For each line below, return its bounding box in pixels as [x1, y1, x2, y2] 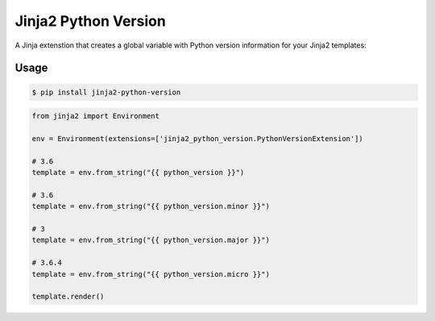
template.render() [31, 292, 105, 302]
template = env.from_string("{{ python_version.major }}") [31, 236, 270, 245]
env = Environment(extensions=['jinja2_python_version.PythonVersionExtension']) [31, 134, 364, 143]
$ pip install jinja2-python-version [31, 87, 181, 97]
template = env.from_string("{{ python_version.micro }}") [31, 269, 270, 278]
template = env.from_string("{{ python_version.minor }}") [31, 202, 270, 211]
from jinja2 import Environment [31, 111, 160, 121]
